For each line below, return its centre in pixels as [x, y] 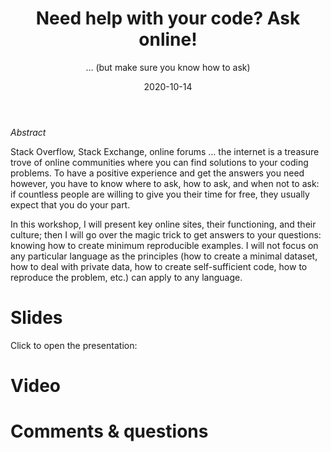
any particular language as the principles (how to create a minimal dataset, [164, 256]
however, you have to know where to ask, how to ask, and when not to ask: [165, 183]
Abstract [28, 132]
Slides [36, 318]
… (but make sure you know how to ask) [168, 67]
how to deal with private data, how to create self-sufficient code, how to [159, 266]
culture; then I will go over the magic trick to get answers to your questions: [166, 234]
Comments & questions [109, 431]
